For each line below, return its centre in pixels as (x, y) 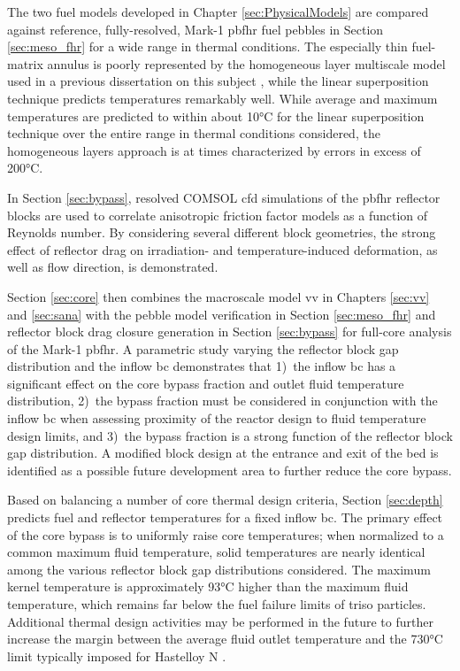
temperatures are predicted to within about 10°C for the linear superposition (216, 116)
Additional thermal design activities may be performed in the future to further (220, 621)
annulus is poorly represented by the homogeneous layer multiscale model (246, 63)
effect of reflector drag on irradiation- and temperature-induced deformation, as (222, 249)
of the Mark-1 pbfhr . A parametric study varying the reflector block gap (203, 348)
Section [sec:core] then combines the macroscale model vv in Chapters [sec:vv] (218, 296)
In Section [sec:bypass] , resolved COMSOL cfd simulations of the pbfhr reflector (224, 197)
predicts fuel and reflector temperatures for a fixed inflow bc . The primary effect (225, 517)
